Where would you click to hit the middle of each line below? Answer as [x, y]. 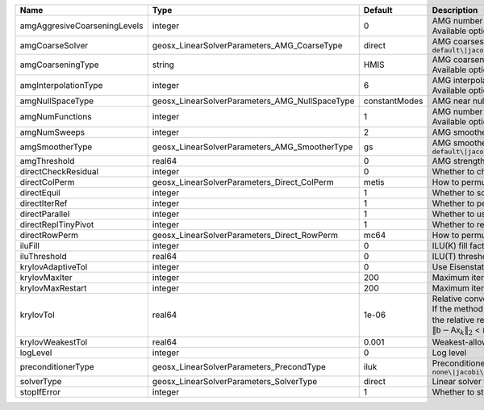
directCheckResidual [59, 172]
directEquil [40, 192]
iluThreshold [44, 256]
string [163, 65]
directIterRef [44, 203]
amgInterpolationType [61, 85]
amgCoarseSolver [54, 45]
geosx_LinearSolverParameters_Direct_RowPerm [245, 235]
